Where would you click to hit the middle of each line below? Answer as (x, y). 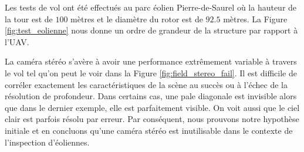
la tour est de (29, 18)
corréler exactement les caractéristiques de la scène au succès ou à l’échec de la (146, 84)
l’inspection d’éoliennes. (47, 142)
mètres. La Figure (255, 18)
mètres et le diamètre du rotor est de (137, 18)
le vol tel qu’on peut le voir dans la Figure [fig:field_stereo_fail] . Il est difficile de (151, 72)
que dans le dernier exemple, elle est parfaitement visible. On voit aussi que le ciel (152, 107)
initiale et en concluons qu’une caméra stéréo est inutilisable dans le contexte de (149, 130)
